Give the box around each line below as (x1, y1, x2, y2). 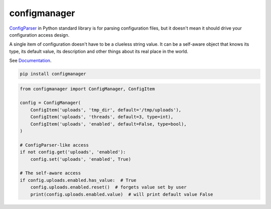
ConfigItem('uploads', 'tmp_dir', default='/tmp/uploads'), (30, 107, 182, 113)
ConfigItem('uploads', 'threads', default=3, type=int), (30, 114, 174, 120)
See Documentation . (9, 58, 52, 64)
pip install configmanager (20, 71, 86, 77)
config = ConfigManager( (20, 100, 81, 106)
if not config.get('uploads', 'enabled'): (20, 149, 126, 155)
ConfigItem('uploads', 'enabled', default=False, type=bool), (30, 121, 187, 127)
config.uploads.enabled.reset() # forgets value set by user (30, 184, 187, 190)
